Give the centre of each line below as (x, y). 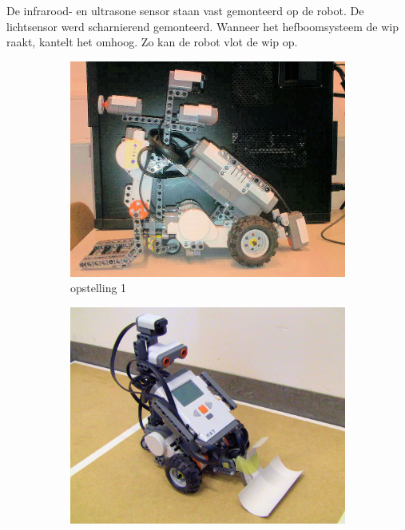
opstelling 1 (99, 288)
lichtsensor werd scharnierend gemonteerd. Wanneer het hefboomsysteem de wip (202, 26)
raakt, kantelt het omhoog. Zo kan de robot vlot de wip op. (152, 42)
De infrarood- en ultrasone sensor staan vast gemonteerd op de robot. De (185, 10)
